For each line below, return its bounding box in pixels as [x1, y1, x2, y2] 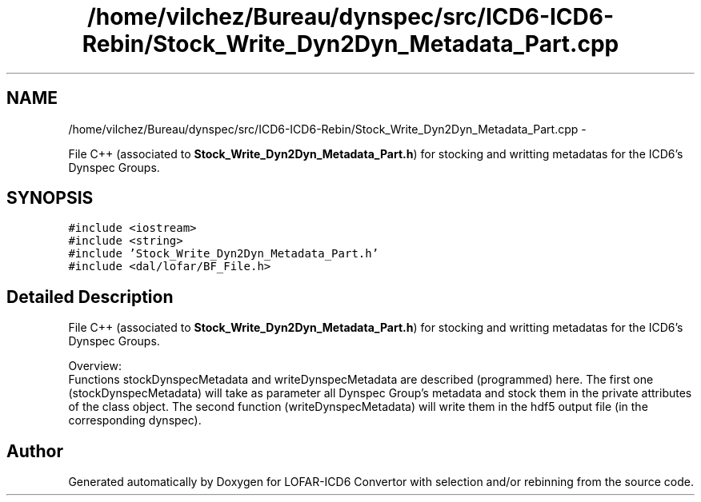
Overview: [68, 359, 122, 373]
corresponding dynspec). [68, 413, 202, 428]
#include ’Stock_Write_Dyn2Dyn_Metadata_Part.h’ [68, 247, 379, 261]
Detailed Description [6, 286, 174, 307]
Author [6, 440, 63, 461]
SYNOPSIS [6, 188, 94, 209]
